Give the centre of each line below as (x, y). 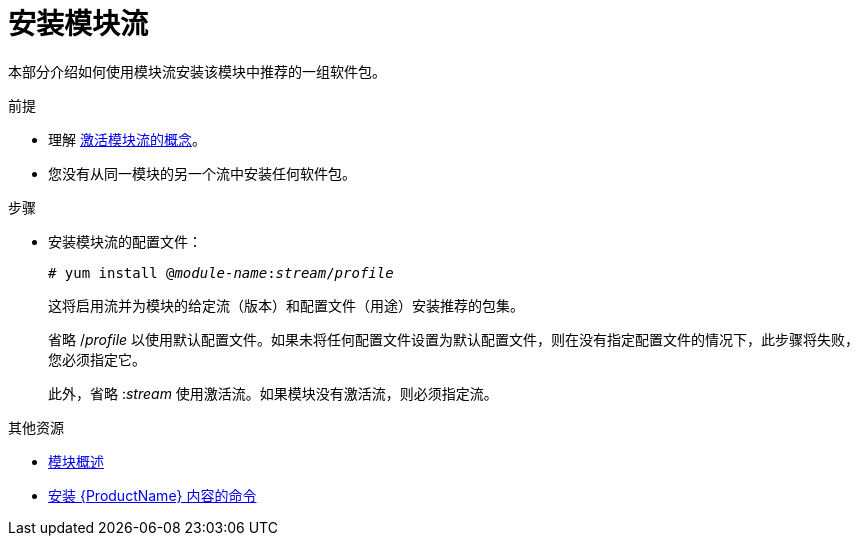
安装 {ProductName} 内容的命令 (152, 495)
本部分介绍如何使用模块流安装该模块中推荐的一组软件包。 (197, 71)
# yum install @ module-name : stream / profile (221, 272)
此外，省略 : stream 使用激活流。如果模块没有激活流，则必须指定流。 (273, 393)
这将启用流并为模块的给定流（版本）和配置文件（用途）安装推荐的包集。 (286, 305)
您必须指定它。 (97, 359)
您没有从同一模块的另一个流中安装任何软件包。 (202, 173)
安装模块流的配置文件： (125, 241)
